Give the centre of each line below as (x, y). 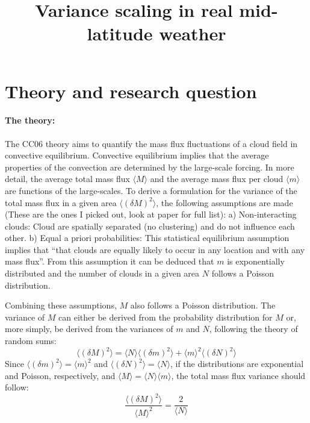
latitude (120, 33)
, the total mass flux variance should (238, 375)
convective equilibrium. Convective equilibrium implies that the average (137, 155)
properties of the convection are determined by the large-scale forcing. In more (150, 167)
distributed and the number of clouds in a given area (102, 273)
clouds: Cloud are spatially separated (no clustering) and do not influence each (150, 226)
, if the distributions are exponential (237, 364)
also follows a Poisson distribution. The (203, 305)
